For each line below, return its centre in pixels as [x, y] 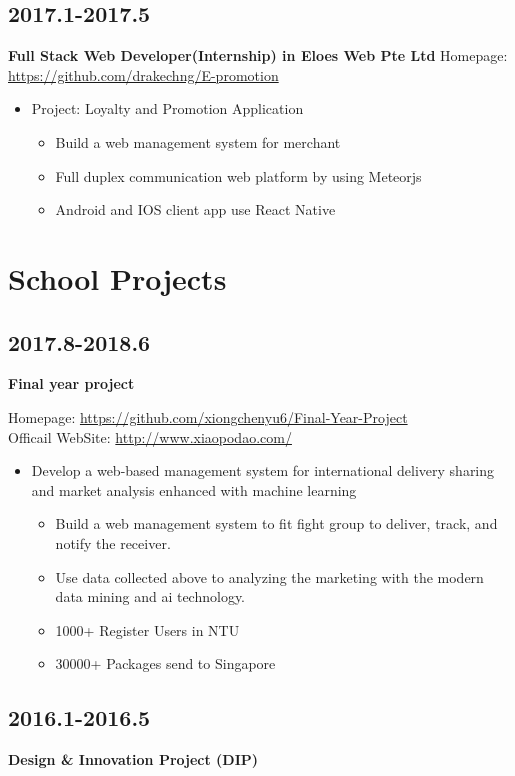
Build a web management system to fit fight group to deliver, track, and [276, 523]
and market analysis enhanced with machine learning [194, 489]
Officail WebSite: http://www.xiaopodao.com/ [150, 436]
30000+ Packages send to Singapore [165, 663]
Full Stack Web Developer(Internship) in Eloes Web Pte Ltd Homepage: [258, 55]
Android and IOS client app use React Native [195, 209]
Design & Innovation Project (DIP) [133, 759]
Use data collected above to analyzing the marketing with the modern [269, 576]
